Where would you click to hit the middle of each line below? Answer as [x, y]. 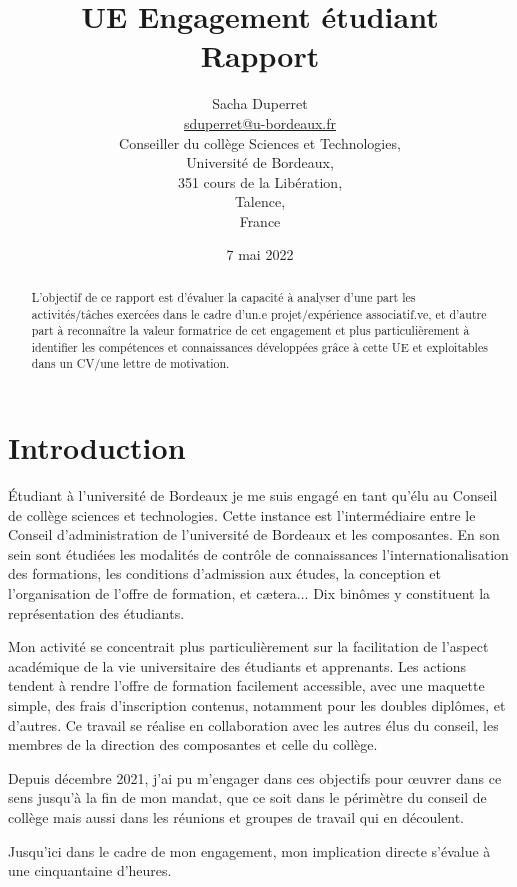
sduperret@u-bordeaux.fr [260, 122]
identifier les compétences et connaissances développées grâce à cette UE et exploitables [259, 346]
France [260, 220]
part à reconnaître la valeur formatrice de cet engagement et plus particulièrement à [250, 330]
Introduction [97, 447]
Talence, [260, 201]
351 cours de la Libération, [260, 181]
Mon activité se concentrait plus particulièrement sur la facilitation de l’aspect [248, 646]
